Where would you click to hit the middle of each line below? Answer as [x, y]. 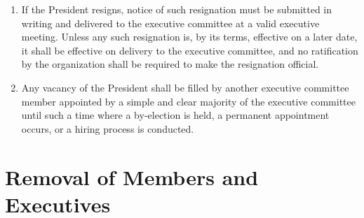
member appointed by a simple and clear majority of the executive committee [188, 101]
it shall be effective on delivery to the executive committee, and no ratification [190, 50]
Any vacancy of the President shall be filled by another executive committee [185, 87]
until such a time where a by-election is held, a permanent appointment [175, 115]
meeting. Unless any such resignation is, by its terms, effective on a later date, [189, 37]
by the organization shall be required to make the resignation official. [170, 64]
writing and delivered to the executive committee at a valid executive [170, 23]
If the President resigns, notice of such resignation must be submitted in [177, 9]
